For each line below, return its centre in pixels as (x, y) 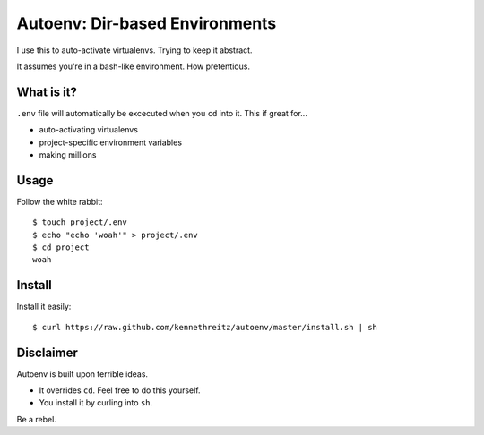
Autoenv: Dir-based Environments (147, 23)
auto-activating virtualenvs (89, 130)
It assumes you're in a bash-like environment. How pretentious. (134, 66)
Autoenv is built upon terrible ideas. (82, 374)
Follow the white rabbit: (60, 201)
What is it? (47, 92)
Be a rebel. (37, 419)
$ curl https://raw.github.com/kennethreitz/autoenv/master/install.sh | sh (205, 327)
